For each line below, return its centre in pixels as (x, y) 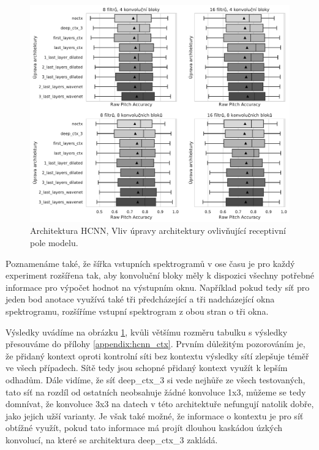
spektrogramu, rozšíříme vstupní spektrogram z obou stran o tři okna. (137, 311)
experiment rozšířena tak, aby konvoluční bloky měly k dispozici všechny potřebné (160, 275)
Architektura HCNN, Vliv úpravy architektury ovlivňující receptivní (158, 231)
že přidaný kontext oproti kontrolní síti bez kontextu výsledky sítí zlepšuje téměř (157, 355)
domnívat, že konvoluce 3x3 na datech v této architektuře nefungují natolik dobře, (160, 404)
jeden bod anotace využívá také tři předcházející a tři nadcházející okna (140, 299)
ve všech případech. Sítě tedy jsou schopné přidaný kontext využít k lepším (147, 368)
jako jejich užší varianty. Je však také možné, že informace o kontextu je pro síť (155, 415)
